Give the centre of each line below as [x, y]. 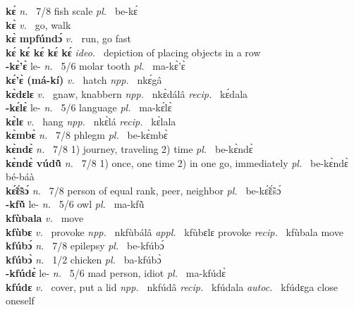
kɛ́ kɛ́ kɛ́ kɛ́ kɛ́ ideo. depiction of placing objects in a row [133, 52]
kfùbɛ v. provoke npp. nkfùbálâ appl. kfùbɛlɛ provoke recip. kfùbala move [175, 231]
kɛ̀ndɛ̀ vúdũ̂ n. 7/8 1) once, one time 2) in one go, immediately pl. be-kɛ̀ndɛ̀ [177, 162]
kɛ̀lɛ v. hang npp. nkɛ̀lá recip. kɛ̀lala [91, 121]
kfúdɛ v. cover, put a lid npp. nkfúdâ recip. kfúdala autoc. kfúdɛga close [172, 286]
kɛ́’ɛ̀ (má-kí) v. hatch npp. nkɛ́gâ [84, 79]
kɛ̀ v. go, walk [38, 24]
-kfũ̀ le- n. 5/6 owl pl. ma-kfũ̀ [75, 204]
